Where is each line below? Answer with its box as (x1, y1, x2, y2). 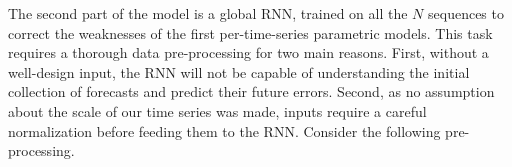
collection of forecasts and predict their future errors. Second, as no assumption (8, 81, 495, 102)
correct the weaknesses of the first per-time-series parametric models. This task (8, 22, 493, 43)
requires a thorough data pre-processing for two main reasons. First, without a (8, 42, 489, 63)
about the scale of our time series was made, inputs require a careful (8, 100, 427, 121)
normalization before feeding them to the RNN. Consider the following (8, 120, 441, 141)
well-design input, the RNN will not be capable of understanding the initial (8, 61, 470, 82)
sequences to (428, 3, 504, 23)
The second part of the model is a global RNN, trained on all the (8, 3, 408, 23)
